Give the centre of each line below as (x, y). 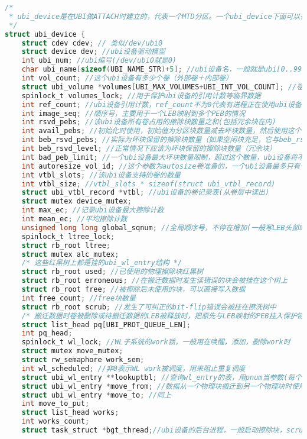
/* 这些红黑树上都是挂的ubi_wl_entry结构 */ (102, 263)
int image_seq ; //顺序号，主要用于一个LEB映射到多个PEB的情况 (133, 113)
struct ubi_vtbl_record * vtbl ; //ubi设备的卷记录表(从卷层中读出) (146, 193)
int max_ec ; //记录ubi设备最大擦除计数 (93, 210)
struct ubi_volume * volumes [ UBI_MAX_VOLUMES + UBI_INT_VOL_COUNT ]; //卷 (162, 87)
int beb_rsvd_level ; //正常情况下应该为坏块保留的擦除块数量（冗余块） (149, 149)
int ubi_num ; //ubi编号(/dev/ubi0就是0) (99, 61)
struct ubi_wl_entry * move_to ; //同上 (96, 395)
